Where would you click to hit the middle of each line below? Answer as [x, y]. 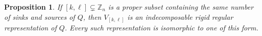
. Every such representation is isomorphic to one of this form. [161, 28]
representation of [30, 28]
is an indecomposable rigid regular [180, 16]
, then [92, 16]
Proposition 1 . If [33, 7]
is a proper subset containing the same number [181, 7]
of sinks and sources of [40, 16]
